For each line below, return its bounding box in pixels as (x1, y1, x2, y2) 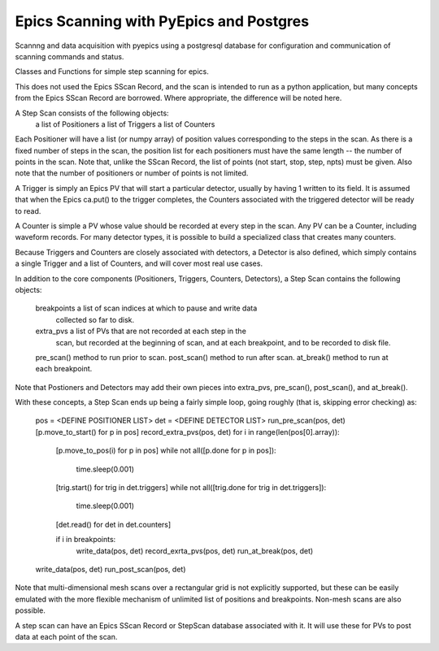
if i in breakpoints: (55, 535, 116, 545)
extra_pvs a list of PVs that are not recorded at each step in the (35, 326, 247, 336)
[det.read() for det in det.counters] (55, 519, 172, 529)
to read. (15, 206, 41, 215)
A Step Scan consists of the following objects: (15, 108, 170, 118)
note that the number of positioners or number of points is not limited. (15, 168, 249, 178)
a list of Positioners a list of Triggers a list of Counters (35, 119, 215, 129)
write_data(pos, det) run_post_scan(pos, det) (35, 565, 186, 574)
